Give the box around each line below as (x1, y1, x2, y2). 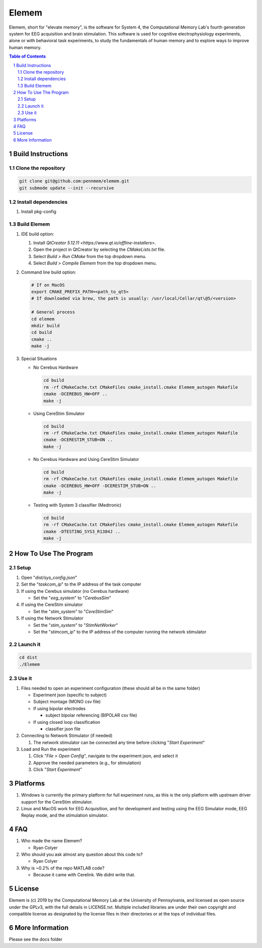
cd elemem (31, 316, 55, 322)
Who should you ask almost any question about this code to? (21, 851, 143, 857)
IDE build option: (21, 231, 54, 237)
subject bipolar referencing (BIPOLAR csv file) (45, 712, 137, 718)
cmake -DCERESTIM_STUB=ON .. (43, 437, 113, 442)
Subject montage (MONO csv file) (33, 699, 101, 704)
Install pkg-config (21, 209, 57, 214)
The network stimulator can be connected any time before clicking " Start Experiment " (33, 739, 205, 745)
